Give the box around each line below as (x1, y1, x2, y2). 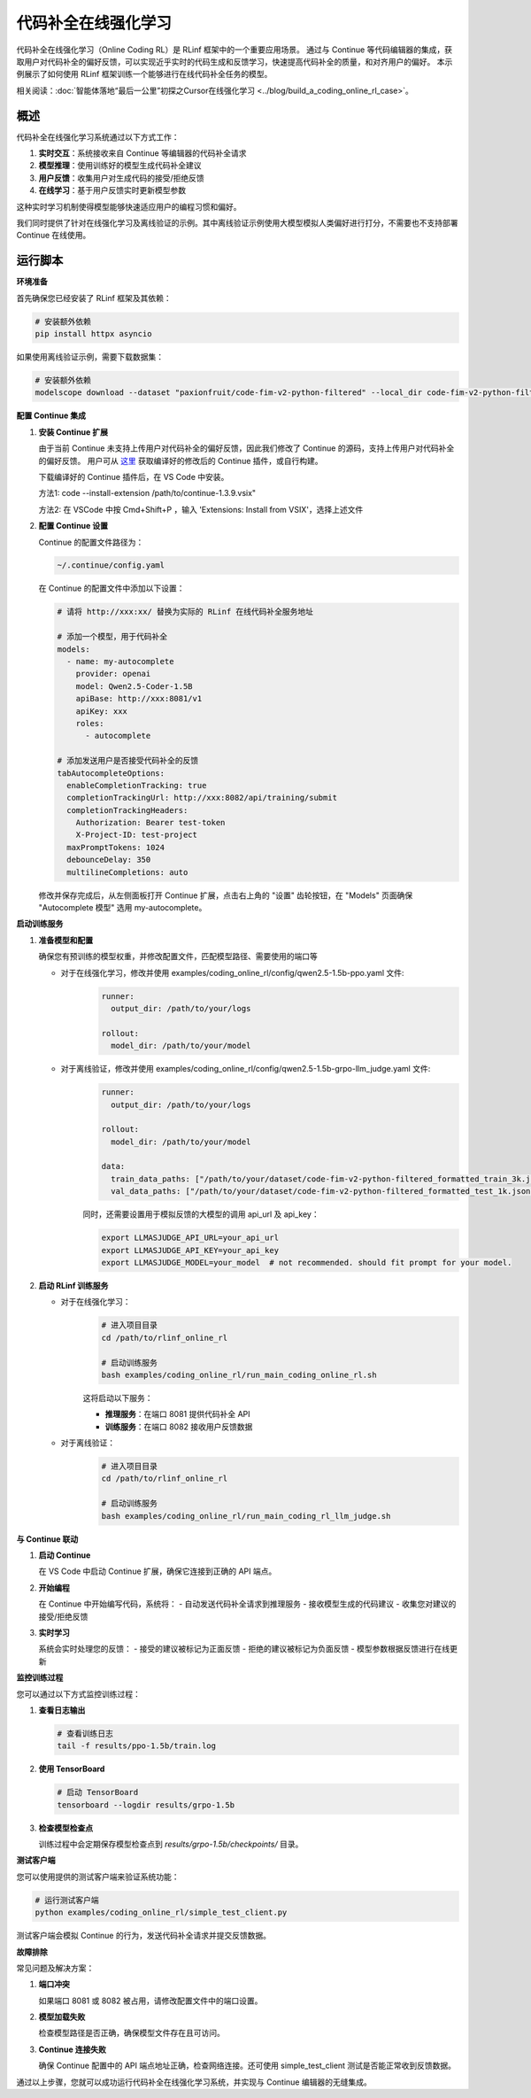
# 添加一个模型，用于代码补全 (57, 631, 168, 642)
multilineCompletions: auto (66, 867, 189, 877)
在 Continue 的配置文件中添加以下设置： (38, 583, 185, 593)
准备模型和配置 (38, 934, 93, 945)
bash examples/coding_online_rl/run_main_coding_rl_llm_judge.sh (101, 1511, 391, 1521)
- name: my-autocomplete (66, 656, 174, 667)
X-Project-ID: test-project (75, 830, 198, 840)
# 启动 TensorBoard (57, 1787, 139, 1798)
